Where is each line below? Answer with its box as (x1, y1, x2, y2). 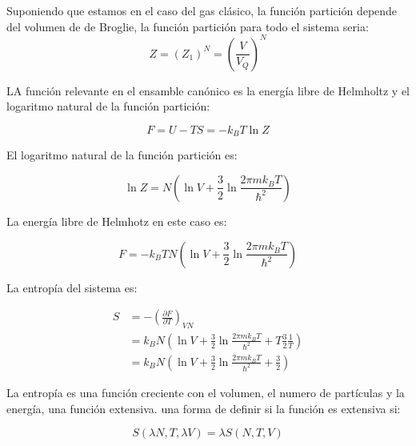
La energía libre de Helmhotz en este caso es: (6, 212, 227, 229)
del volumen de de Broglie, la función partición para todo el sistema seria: (6, 18, 369, 34)
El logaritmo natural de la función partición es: (6, 147, 238, 163)
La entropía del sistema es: (6, 279, 138, 295)
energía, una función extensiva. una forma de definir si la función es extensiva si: (6, 400, 401, 416)
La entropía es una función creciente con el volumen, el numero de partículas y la (6, 384, 405, 400)
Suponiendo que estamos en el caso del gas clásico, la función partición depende (6, 2, 398, 18)
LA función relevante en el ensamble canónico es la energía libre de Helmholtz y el (6, 82, 410, 98)
